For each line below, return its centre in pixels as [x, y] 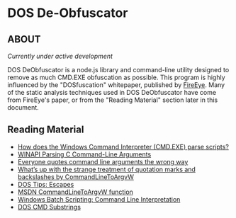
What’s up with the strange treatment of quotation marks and [107, 169]
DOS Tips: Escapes [46, 184]
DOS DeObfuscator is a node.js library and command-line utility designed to [118, 70]
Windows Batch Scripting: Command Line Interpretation [99, 199]
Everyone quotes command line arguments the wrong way [103, 161]
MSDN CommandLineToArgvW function [75, 192]
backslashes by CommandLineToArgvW [76, 177]
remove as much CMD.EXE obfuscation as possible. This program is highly [116, 77]
